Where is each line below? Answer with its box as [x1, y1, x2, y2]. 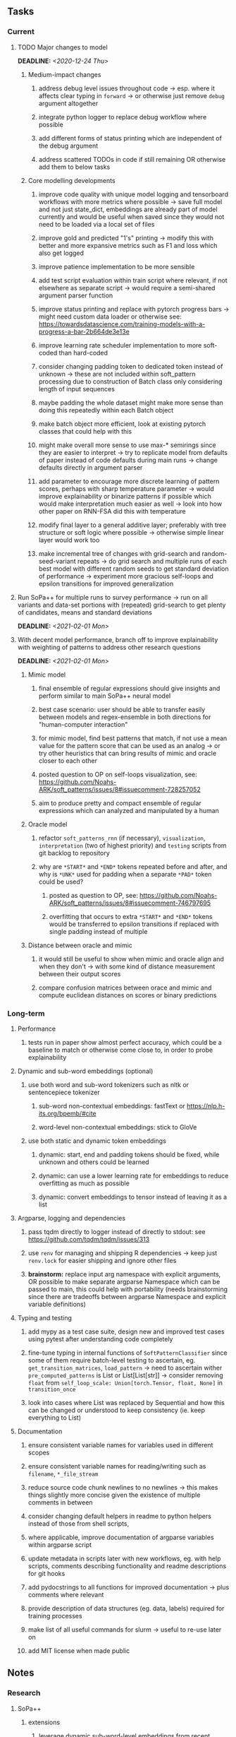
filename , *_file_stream [27, 1469, 99, 1478]
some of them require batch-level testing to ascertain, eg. [27, 1356, 196, 1364]
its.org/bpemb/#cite [38, 1109, 97, 1118]
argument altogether [38, 99, 99, 107]
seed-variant [38, 557, 76, 565]
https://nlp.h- [186, 1101, 225, 1110]
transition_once [27, 1386, 76, 1393]
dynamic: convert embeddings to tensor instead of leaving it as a [38, 1192, 228, 1201]
